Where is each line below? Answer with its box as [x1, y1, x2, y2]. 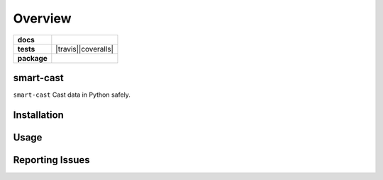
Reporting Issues [13, 154, 90, 166]
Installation [13, 109, 64, 121]
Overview [13, 11, 72, 26]
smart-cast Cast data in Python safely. [13, 90, 131, 99]
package [17, 53, 48, 63]
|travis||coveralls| [55, 44, 113, 54]
